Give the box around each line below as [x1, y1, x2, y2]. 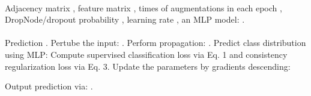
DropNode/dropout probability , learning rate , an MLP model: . [5, 13, 245, 26]
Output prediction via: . [5, 80, 93, 92]
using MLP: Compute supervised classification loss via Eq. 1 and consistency [5, 48, 288, 60]
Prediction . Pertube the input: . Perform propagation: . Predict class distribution [5, 36, 306, 49]
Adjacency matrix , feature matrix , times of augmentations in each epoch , [5, 1, 282, 14]
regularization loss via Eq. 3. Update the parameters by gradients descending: [5, 60, 291, 72]
